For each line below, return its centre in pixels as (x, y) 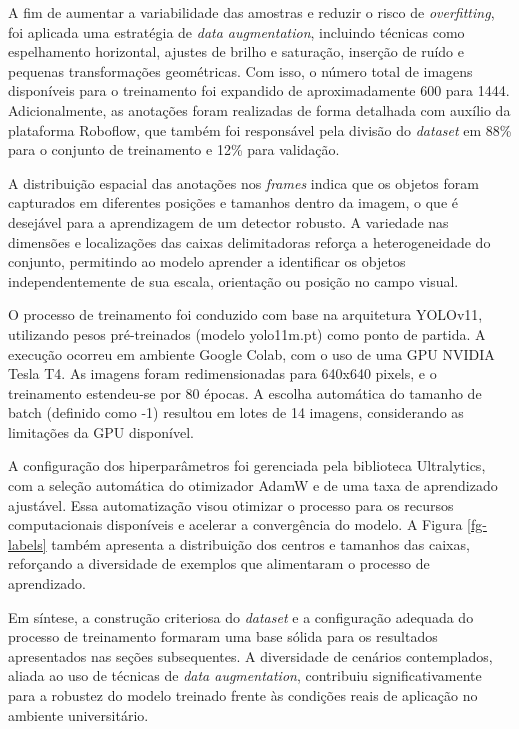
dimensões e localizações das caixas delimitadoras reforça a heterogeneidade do (249, 241)
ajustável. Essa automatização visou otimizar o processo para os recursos (231, 504)
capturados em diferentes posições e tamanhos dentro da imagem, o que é (233, 202)
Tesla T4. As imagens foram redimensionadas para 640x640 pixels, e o (222, 373)
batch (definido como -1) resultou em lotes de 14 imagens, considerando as (236, 412)
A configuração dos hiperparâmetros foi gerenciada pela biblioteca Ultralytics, (247, 465)
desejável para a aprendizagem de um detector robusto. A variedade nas (228, 221)
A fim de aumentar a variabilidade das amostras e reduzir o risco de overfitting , (251, 12)
